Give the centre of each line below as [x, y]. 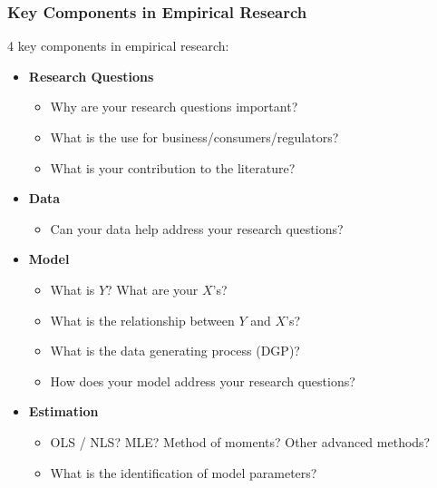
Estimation [63, 411]
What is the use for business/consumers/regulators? [194, 137]
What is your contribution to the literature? [173, 167]
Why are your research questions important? [174, 107]
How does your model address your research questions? [203, 381]
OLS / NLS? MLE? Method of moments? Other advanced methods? [240, 441]
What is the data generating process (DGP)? [175, 351]
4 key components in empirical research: [118, 46]
